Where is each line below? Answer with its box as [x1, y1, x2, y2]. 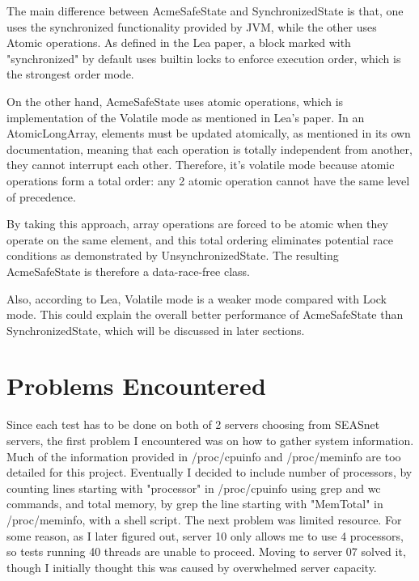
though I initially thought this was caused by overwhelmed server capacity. [6, 558, 377, 575]
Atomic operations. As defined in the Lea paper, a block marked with [6, 34, 351, 51]
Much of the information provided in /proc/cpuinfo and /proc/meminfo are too [6, 447, 401, 464]
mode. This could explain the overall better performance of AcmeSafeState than [6, 306, 404, 323]
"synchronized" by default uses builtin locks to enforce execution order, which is [6, 49, 401, 66]
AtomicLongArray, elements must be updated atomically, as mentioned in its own [6, 125, 411, 142]
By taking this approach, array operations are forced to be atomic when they [6, 215, 388, 232]
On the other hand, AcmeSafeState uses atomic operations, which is [6, 92, 344, 109]
